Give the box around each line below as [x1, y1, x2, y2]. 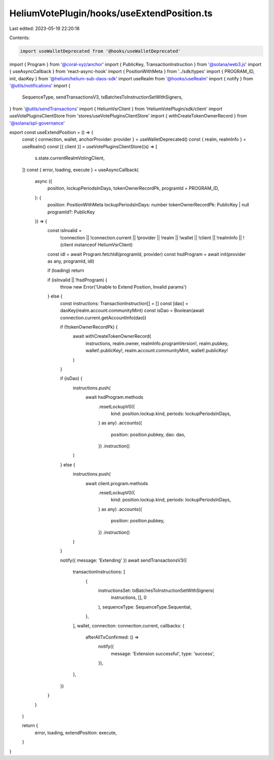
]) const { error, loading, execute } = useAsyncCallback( [22, 167, 139, 173]
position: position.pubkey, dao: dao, [111, 431, 186, 437]
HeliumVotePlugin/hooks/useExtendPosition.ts [9, 8, 213, 19]
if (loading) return [47, 267, 85, 274]
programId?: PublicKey [47, 209, 95, 215]
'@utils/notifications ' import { [9, 83, 71, 89]
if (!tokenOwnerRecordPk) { [60, 324, 118, 330]
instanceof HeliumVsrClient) [74, 242, 133, 248]
